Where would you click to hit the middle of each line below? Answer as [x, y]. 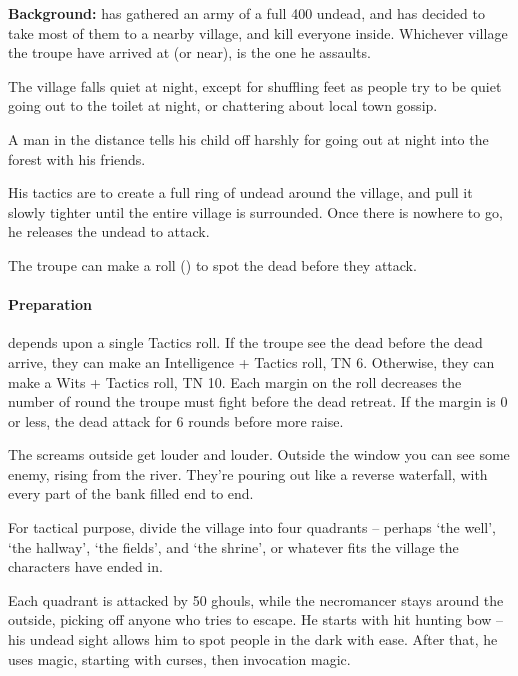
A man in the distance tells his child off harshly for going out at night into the [248, 138]
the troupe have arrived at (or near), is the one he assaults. [189, 52]
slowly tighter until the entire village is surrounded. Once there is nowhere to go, [255, 211]
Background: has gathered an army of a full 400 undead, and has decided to [246, 13]
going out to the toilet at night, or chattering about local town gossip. [223, 105]
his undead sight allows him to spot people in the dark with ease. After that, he [253, 639]
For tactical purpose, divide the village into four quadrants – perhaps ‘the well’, [252, 527]
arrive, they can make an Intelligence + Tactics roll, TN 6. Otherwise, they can [251, 361]
